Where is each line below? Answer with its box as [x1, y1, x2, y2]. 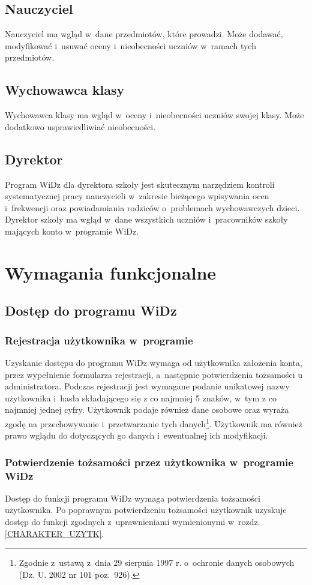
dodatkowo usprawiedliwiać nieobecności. [5, 120, 156, 133]
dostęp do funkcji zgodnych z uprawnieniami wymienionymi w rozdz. [5, 515, 260, 528]
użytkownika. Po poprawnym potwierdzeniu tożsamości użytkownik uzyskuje [5, 503, 287, 516]
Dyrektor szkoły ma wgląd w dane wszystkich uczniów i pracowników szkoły [5, 213, 288, 226]
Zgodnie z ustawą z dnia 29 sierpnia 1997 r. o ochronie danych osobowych [19, 556, 295, 569]
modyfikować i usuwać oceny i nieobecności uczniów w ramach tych [5, 39, 256, 52]
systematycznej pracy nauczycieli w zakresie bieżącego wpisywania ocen [5, 190, 269, 202]
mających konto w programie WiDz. [5, 224, 139, 237]
